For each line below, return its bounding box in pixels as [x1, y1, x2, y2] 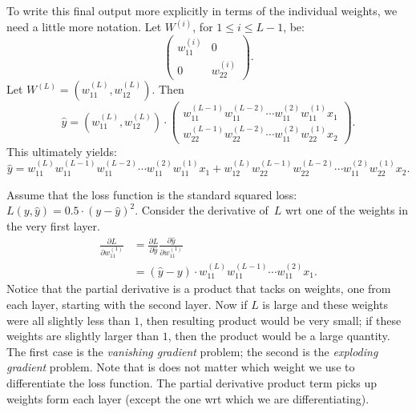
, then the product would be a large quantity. [168, 327, 390, 344]
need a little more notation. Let [6, 18, 162, 35]
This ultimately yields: [6, 142, 117, 159]
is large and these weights [262, 296, 388, 313]
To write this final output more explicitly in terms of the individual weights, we [6, 2, 398, 18]
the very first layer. [6, 217, 100, 234]
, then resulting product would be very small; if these [139, 311, 402, 328]
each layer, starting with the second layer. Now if [6, 296, 248, 313]
